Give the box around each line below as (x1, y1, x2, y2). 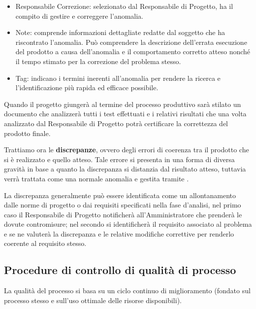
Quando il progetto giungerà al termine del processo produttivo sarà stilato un (4, 99, 241, 109)
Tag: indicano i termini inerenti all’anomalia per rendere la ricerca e (15, 72, 221, 83)
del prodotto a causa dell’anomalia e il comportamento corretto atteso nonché (15, 46, 251, 57)
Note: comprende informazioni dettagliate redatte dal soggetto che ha (15, 27, 225, 37)
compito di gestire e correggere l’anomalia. (15, 10, 144, 21)
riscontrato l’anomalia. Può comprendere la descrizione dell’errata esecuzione (15, 36, 247, 47)
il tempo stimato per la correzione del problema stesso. (15, 56, 181, 66)
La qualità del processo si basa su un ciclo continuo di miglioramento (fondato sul (4, 285, 251, 296)
